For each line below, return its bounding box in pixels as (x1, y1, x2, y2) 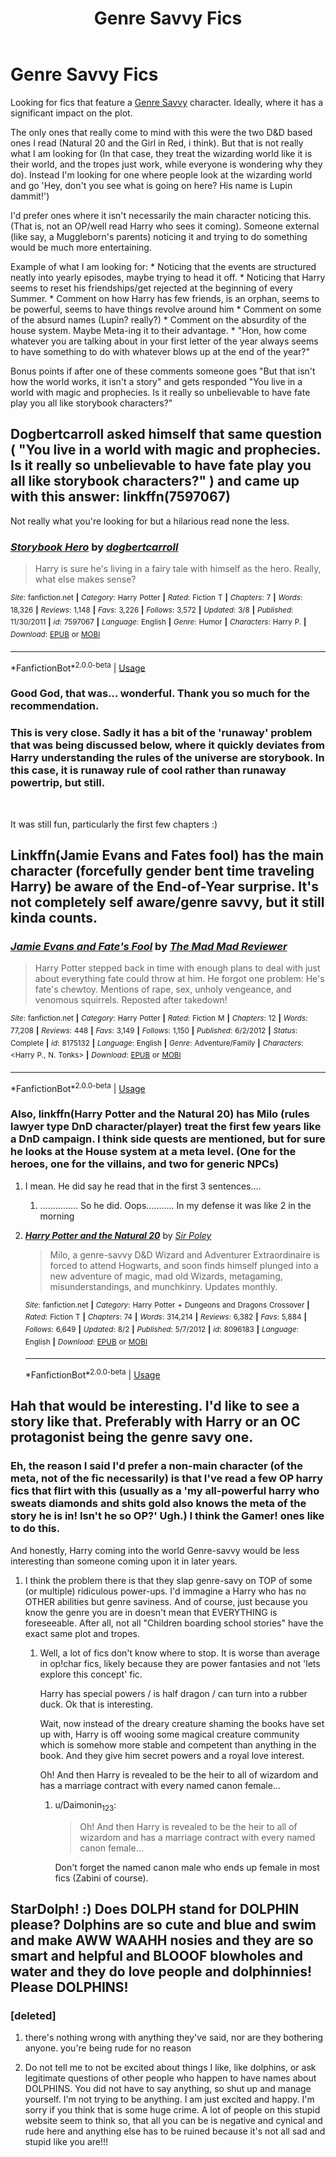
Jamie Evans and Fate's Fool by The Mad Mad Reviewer (10, 939, 288, 953)
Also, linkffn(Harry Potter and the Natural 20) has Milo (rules (10, 1107, 310, 1121)
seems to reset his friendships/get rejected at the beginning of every (10, 282, 293, 294)
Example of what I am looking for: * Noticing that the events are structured (10, 260, 317, 272)
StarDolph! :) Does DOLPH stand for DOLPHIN (10, 1900, 300, 1917)
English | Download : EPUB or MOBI (24, 1337, 148, 1347)
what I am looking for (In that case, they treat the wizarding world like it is (10, 147, 313, 159)
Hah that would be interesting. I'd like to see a (10, 1398, 300, 1415)
